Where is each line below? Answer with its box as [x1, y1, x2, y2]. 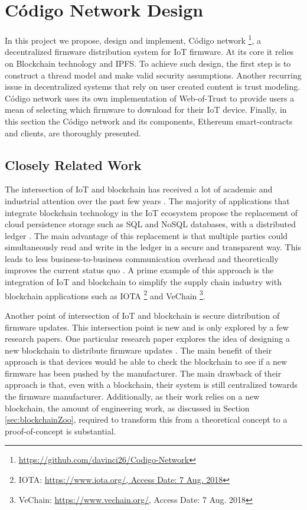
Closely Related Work [5, 155, 142, 174]
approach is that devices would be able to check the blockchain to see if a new [5, 355, 288, 368]
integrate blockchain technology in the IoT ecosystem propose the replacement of [5, 206, 298, 218]
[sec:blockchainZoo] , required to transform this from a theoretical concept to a [5, 413, 288, 426]
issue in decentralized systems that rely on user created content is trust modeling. [5, 80, 301, 93]
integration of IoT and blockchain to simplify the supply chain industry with [5, 276, 282, 288]
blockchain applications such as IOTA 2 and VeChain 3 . [5, 287, 205, 302]
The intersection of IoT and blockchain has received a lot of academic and [5, 183, 273, 195]
